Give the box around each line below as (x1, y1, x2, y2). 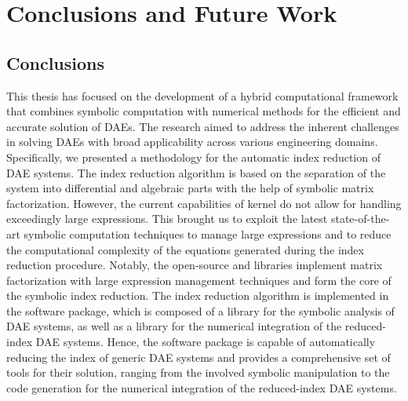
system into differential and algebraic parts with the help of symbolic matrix (6, 180, 374, 196)
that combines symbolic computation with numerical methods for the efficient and (6, 103, 401, 119)
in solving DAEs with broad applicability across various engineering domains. (6, 133, 378, 150)
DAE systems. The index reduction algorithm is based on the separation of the (6, 164, 386, 180)
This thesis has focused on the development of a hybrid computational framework (6, 87, 399, 104)
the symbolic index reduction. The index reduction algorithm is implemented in (6, 287, 389, 304)
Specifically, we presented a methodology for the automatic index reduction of (6, 148, 381, 165)
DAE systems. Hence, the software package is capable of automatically (35, 334, 376, 350)
